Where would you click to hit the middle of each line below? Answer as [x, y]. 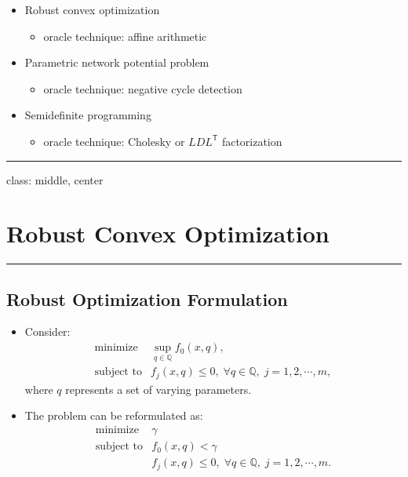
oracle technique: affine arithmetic [125, 36]
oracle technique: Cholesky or [114, 141]
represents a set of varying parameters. [158, 389]
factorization [252, 141]
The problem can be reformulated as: [114, 415]
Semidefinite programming [88, 115]
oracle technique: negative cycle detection [143, 88]
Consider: [47, 331]
